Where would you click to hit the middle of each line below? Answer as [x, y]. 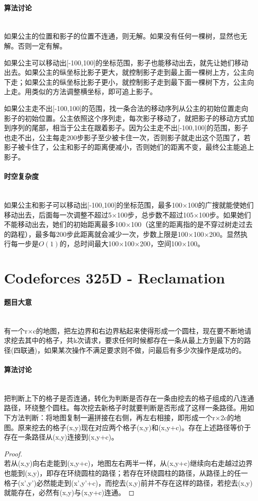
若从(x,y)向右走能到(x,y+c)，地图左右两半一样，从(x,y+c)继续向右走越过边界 [128, 463]
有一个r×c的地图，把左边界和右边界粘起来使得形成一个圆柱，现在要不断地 [124, 330]
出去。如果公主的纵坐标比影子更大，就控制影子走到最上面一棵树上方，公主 [126, 72]
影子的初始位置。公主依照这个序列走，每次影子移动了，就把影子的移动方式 [126, 118]
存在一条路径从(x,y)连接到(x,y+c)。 [61, 437]
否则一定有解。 [42, 45]
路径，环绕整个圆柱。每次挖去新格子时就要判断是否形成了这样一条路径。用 [126, 408]
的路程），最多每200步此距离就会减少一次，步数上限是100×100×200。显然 [122, 234]
